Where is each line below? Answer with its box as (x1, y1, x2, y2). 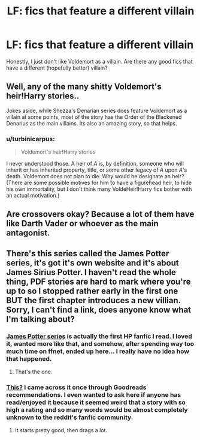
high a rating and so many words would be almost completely (6, 406, 188, 414)
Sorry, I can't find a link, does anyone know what (6, 304, 192, 315)
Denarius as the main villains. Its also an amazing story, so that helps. (6, 119, 178, 127)
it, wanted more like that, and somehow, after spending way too (6, 339, 195, 348)
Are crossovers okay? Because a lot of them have (6, 209, 195, 220)
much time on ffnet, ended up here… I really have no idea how (6, 347, 190, 355)
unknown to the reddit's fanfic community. (6, 413, 134, 421)
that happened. (6, 354, 52, 363)
